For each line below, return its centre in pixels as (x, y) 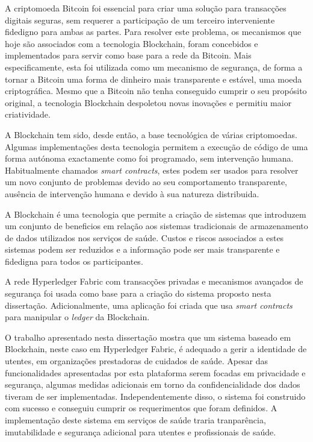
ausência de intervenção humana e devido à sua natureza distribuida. (132, 193)
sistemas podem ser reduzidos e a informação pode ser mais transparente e (142, 249)
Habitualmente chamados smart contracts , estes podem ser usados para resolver (152, 170)
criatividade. (28, 114)
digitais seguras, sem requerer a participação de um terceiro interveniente (140, 20)
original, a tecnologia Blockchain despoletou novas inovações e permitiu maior (148, 102)
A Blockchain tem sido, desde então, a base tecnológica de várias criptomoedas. (151, 134)
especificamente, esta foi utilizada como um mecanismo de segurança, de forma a (154, 67)
